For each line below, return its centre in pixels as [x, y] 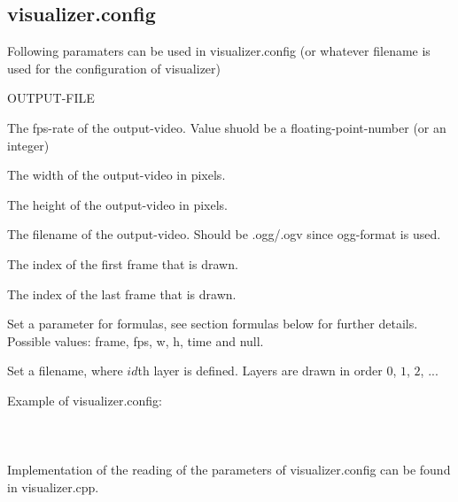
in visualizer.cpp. [53, 487]
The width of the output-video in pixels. [116, 175]
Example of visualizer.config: [85, 400]
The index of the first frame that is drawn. [123, 263]
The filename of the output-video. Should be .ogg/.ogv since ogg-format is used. [224, 234]
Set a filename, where [65, 371]
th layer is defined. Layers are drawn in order [260, 371]
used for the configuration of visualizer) [114, 68]
